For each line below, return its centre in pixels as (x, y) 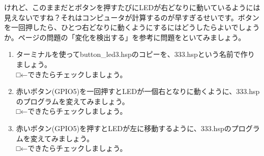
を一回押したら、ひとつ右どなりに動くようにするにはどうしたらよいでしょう (132, 27)
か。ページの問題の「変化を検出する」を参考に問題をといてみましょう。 (125, 37)
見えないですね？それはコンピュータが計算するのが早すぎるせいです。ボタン (132, 17)
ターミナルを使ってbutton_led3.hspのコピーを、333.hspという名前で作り (135, 54)
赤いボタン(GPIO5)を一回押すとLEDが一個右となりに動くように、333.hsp (138, 91)
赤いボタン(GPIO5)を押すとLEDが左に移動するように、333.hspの (124, 128)
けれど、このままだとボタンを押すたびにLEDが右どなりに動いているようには (132, 7)
